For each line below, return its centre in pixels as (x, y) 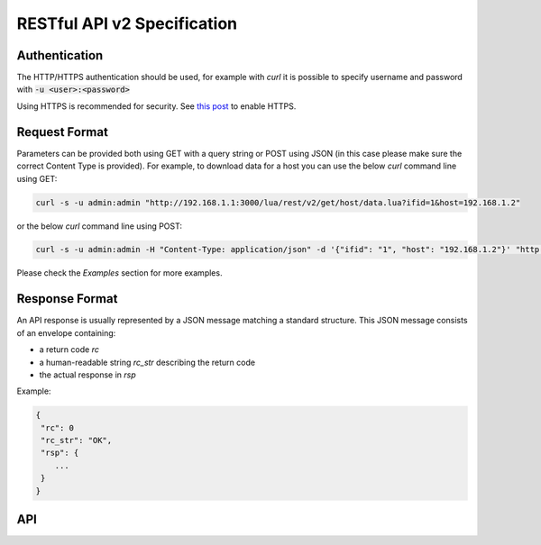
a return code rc (69, 350)
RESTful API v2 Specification (127, 23)
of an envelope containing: (66, 332)
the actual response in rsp (88, 375)
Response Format (67, 299)
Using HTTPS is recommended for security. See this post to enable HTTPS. (156, 106)
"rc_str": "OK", (77, 441)
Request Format (62, 132)
